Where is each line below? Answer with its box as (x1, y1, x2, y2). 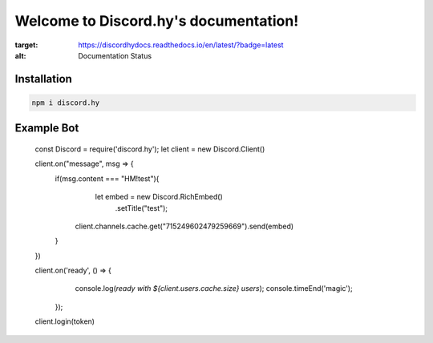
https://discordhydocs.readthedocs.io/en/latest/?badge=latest (78, 40, 284, 50)
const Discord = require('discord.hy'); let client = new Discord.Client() (34, 144, 265, 154)
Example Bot (14, 121, 79, 135)
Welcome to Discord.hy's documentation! (14, 12, 299, 30)
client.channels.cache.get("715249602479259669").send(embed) (75, 221, 294, 231)
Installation (14, 72, 72, 86)
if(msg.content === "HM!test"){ (55, 173, 160, 184)
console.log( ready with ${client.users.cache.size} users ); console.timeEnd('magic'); (75, 284, 353, 293)
